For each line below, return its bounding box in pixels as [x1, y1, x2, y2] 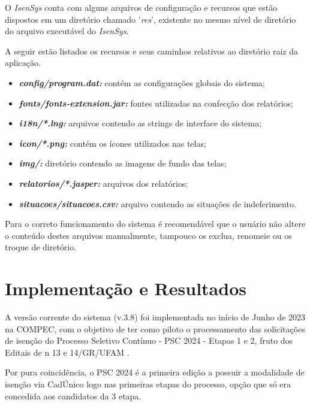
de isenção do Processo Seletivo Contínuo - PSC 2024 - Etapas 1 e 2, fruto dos [5, 334, 293, 347]
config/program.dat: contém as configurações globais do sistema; [19, 76, 265, 89]
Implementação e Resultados [5, 276, 246, 301]
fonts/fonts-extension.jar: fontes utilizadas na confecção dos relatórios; [19, 96, 293, 109]
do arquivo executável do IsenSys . [5, 25, 129, 37]
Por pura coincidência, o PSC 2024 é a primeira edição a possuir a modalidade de [5, 366, 305, 378]
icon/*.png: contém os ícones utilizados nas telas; [19, 137, 206, 149]
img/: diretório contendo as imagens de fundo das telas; [19, 157, 227, 169]
